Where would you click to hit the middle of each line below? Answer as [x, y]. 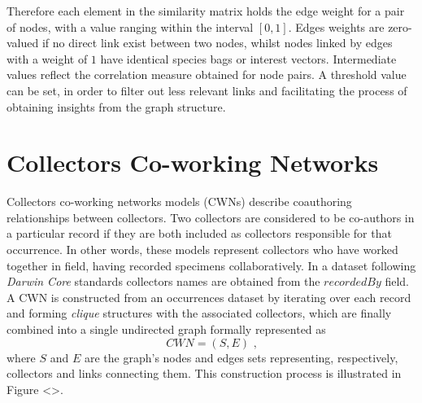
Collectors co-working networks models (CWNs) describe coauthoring [179, 201]
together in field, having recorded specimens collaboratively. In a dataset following [211, 265]
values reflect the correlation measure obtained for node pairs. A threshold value [207, 74]
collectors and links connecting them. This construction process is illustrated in [204, 373]
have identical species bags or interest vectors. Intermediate [248, 58]
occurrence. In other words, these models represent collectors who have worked [202, 250]
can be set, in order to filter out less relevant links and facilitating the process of [207, 90]
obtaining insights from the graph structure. [116, 106]
